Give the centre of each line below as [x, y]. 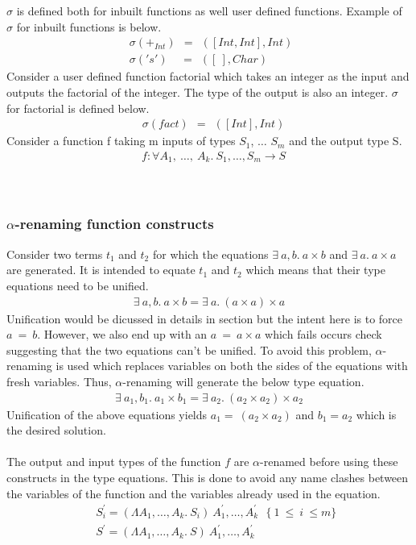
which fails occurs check [323, 334]
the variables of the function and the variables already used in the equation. [194, 493]
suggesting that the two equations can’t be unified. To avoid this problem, [189, 349]
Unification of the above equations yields [107, 414]
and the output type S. [346, 141]
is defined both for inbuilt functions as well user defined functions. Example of [209, 11]
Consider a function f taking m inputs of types [121, 141]
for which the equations [210, 254]
